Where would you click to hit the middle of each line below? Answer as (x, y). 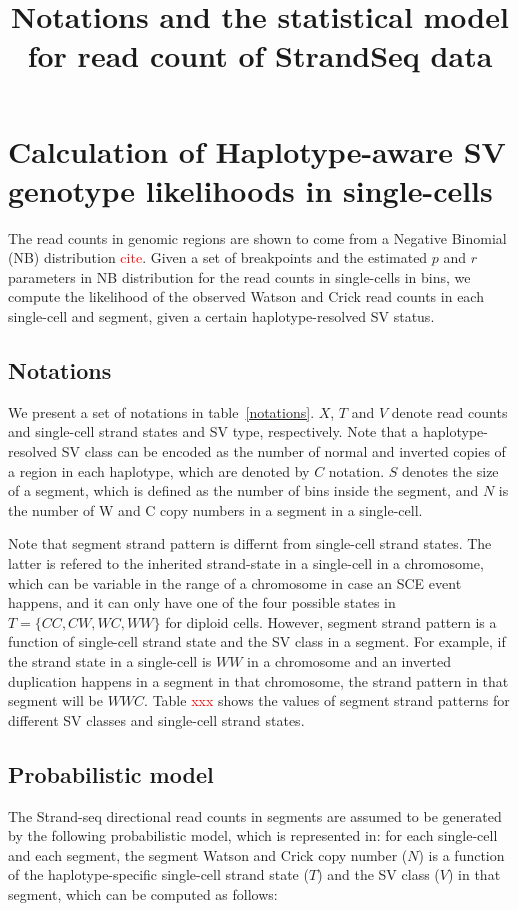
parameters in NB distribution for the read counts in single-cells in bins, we (239, 276)
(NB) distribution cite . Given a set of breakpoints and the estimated (218, 257)
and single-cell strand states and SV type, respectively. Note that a (213, 431)
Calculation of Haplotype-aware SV (257, 150)
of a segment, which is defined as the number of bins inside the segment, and (243, 490)
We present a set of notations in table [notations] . (161, 411)
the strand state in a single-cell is (110, 660)
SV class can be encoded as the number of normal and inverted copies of (283, 451)
